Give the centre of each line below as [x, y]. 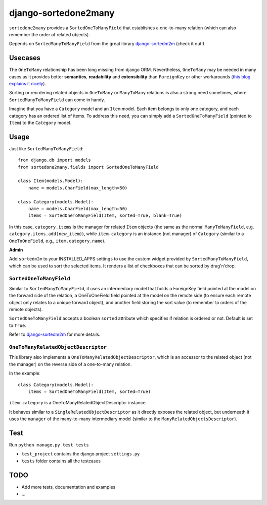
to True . [18, 325]
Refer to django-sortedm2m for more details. [55, 334]
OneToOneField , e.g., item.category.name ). [57, 241]
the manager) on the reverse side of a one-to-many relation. [70, 364]
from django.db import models [55, 160]
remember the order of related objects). [49, 34]
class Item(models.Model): [51, 181]
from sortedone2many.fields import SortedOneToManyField [89, 167]
